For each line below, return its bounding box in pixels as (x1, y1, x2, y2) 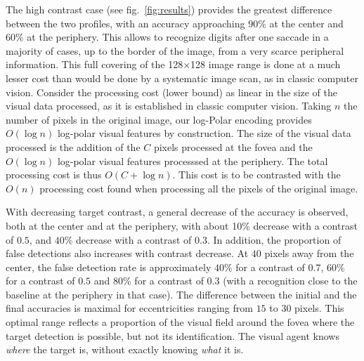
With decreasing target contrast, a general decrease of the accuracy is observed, (6, 204, 349, 219)
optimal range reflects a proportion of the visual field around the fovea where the (6, 315, 355, 329)
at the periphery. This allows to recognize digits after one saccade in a (27, 29, 329, 44)
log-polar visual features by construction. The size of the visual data (57, 126, 351, 140)
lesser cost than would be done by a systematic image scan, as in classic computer (6, 70, 358, 85)
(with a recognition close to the (223, 273, 358, 288)
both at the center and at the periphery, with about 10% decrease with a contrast (6, 218, 358, 232)
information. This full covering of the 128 (6, 57, 183, 72)
